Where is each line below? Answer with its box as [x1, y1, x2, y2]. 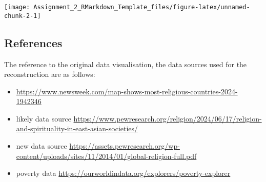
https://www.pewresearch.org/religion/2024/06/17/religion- [73, 113, 262, 124]
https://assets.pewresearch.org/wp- [69, 140, 180, 151]
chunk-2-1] [4, 12, 41, 19]
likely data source [16, 113, 71, 124]
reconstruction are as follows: [4, 69, 95, 79]
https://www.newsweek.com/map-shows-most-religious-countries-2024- [16, 86, 238, 96]
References [4, 34, 63, 50]
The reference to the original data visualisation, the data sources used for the [4, 58, 247, 69]
